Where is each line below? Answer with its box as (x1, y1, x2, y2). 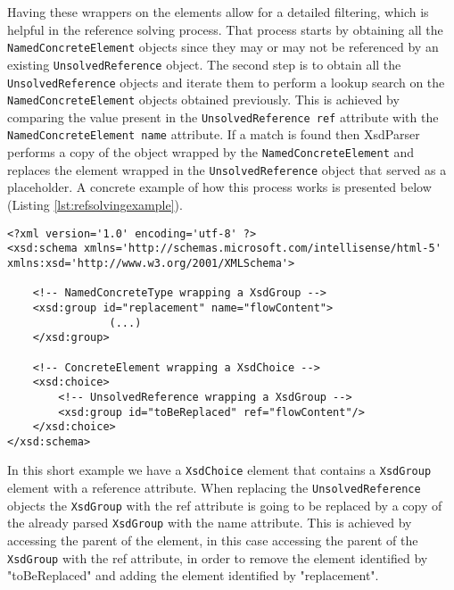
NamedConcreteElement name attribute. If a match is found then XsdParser (7, 125, 420, 144)
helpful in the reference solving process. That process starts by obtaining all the (7, 20, 443, 38)
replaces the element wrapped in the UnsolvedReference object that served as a (7, 160, 447, 179)
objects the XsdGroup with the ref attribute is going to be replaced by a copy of (7, 495, 442, 514)
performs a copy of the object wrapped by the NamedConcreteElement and (7, 143, 415, 162)
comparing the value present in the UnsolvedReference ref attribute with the (7, 107, 439, 126)
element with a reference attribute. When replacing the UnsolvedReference (7, 478, 421, 497)
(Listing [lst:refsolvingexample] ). (7, 195, 183, 214)
